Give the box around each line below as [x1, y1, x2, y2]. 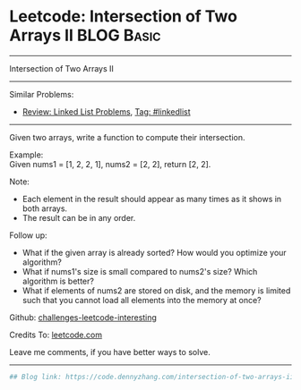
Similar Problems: [9, 89, 74, 99]
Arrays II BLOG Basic [9, 25, 161, 46]
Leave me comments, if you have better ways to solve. [9, 346, 211, 357]
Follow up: [9, 230, 47, 241]
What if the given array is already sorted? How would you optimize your [21, 247, 287, 258]
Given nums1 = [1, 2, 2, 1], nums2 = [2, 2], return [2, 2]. [9, 158, 211, 169]
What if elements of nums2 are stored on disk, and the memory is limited [21, 284, 291, 296]
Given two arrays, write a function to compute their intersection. [9, 131, 245, 142]
